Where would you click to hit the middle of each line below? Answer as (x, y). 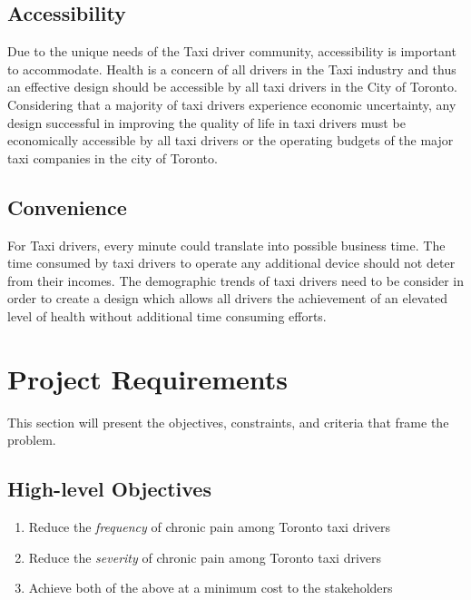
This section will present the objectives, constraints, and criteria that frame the (228, 422)
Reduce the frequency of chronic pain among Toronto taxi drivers (210, 527)
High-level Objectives (109, 489)
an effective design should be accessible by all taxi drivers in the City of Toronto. (232, 87)
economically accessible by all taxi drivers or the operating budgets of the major (231, 140)
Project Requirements (147, 378)
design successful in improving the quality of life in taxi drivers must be (206, 122)
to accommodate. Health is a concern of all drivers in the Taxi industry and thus (232, 69)
